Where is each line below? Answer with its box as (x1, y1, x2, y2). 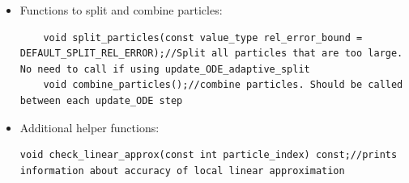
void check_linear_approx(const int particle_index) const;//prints (19, 149, 398, 161)
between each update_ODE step (19, 94, 183, 106)
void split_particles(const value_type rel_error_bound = (43, 31, 363, 44)
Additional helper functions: (19, 119, 160, 135)
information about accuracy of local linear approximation (19, 164, 345, 177)
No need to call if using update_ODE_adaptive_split (19, 63, 310, 75)
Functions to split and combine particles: (19, 2, 223, 18)
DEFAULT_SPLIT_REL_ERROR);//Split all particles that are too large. (19, 48, 403, 60)
